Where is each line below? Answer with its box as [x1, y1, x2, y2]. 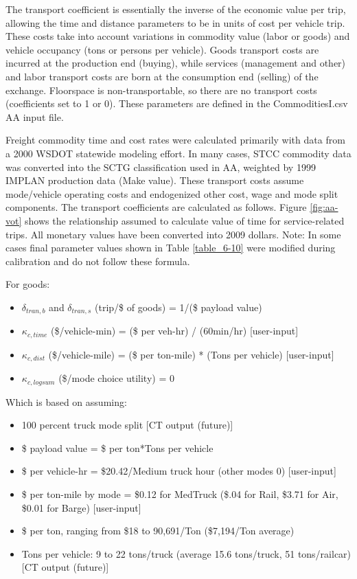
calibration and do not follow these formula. [5, 253, 190, 268]
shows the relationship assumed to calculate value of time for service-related [25, 213, 345, 227]
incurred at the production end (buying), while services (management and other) [5, 56, 346, 70]
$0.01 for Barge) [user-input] [21, 500, 141, 514]
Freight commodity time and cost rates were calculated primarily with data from [5, 133, 345, 147]
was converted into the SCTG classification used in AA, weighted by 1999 [5, 159, 316, 174]
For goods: [5, 277, 50, 291]
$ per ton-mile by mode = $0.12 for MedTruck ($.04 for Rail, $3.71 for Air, [21, 487, 338, 501]
